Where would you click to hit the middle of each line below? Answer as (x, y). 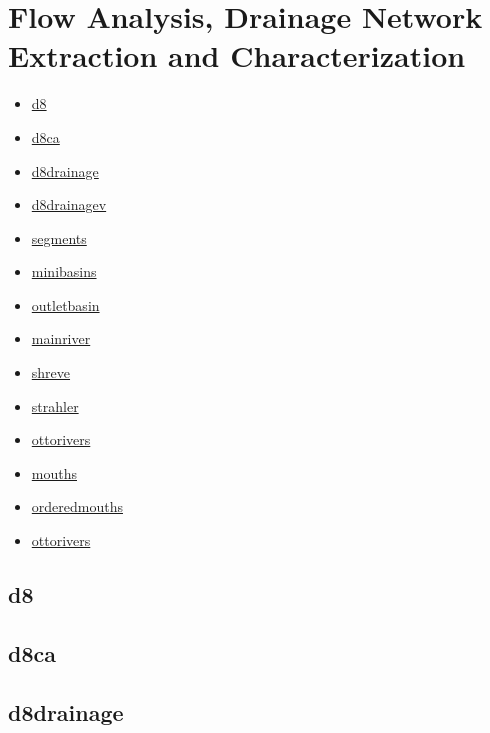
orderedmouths (77, 506)
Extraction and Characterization (237, 55)
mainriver (61, 338)
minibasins (64, 271)
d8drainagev (69, 204)
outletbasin (65, 304)
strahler (55, 405)
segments (59, 237)
